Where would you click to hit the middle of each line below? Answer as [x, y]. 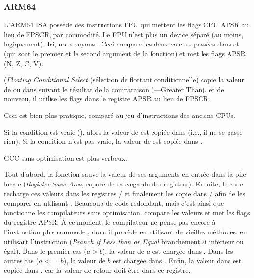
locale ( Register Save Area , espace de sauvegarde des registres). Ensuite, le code [124, 183]
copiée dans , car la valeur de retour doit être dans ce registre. [97, 270]
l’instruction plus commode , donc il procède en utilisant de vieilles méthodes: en [126, 231]
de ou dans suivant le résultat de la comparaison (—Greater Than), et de [114, 89]
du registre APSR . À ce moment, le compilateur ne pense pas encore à [110, 222]
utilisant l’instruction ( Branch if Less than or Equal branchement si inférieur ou [124, 241]
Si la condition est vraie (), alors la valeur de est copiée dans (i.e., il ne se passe [123, 131]
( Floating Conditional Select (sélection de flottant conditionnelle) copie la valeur [124, 80]
